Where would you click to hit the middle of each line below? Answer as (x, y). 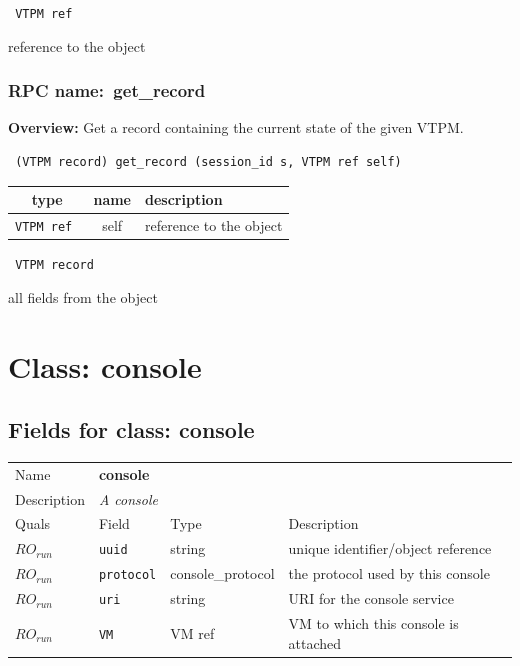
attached (315, 642)
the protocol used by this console (389, 573)
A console (128, 498)
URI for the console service (371, 598)
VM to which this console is (373, 622)
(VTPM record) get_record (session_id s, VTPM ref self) (208, 162)
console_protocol (222, 573)
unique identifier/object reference (390, 548)
